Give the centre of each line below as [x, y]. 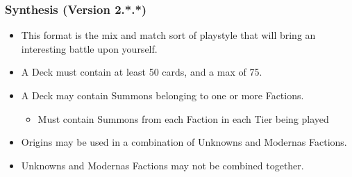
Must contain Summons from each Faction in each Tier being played [183, 118]
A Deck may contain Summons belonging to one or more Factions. [162, 95]
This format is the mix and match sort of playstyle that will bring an [168, 35]
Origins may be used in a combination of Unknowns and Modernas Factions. [184, 142]
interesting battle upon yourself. [89, 48]
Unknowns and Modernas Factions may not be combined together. [162, 165]
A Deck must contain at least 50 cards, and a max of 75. [142, 72]
